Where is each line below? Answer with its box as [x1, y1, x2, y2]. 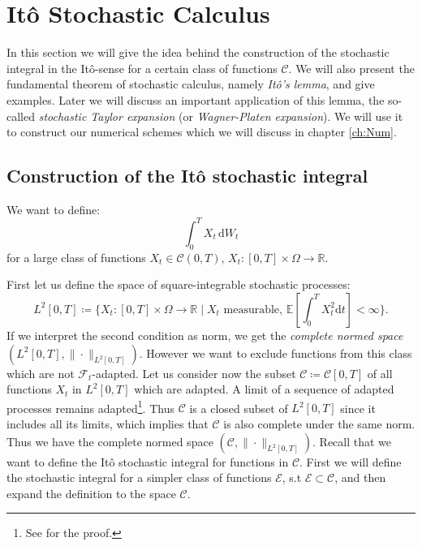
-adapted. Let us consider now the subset [92, 364, 296, 381]
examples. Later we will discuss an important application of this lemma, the [6, 91, 385, 108]
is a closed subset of [189, 399, 288, 416]
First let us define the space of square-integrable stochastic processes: [6, 276, 351, 293]
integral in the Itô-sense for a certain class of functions [6, 59, 278, 76]
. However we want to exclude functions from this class [139, 344, 412, 361]
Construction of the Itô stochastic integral [6, 163, 368, 188]
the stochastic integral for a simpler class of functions [6, 469, 272, 486]
